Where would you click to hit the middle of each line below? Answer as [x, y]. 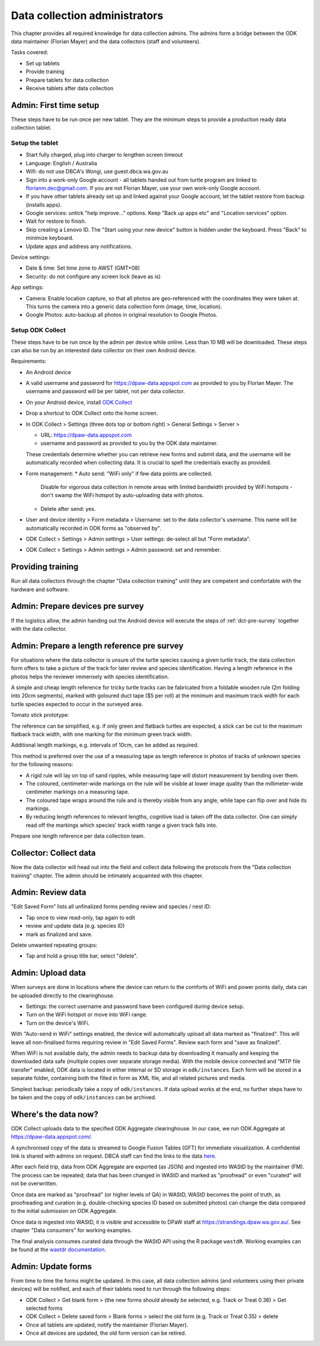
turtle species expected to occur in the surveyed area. [77, 704]
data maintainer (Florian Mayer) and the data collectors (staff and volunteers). [106, 41]
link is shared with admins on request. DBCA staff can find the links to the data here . [114, 1156]
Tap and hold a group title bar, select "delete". [82, 956]
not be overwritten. [34, 1184]
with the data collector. [39, 628]
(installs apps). [44, 204]
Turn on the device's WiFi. [58, 1023]
